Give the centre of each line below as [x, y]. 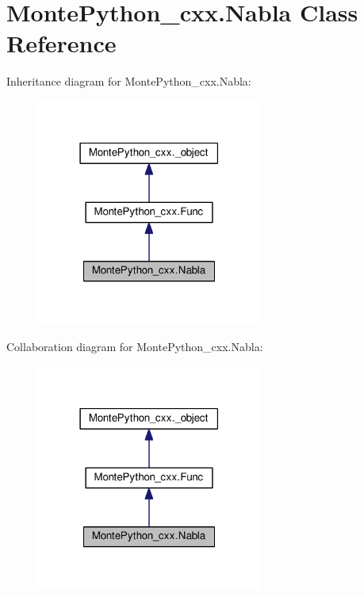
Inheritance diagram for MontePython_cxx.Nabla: [129, 81]
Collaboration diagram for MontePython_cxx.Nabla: [135, 347]
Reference [61, 43]
